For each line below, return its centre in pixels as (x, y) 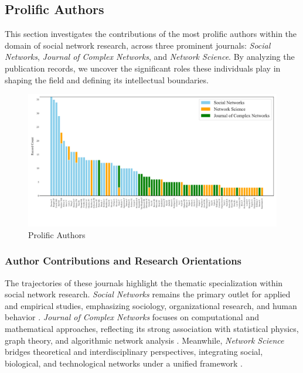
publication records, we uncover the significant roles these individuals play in (143, 68)
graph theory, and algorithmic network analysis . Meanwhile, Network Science (144, 340)
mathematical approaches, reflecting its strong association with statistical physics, (152, 329)
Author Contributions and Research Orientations (123, 261)
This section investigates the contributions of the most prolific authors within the (151, 34)
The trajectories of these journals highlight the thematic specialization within (144, 282)
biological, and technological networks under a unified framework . (124, 363)
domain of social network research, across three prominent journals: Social (138, 45)
